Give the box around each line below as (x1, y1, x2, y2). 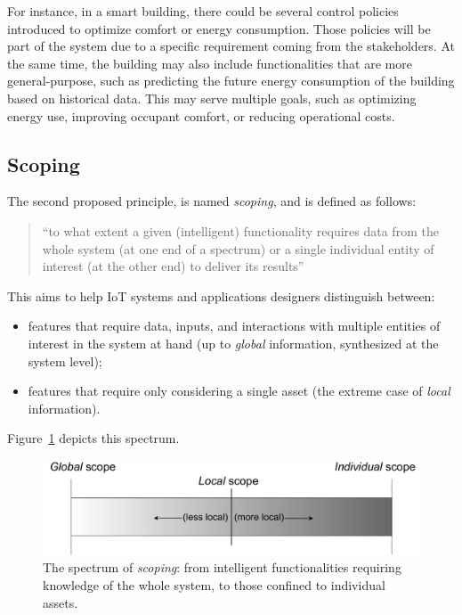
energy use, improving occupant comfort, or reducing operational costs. (7, 106, 395, 125)
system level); (28, 351, 102, 370)
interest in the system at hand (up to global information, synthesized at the (28, 333, 439, 352)
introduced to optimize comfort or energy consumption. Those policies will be (7, 19, 431, 37)
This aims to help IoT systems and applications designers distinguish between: (7, 286, 435, 305)
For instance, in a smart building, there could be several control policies (7, 2, 399, 20)
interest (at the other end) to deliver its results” (42, 257, 304, 275)
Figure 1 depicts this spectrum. (7, 429, 180, 447)
